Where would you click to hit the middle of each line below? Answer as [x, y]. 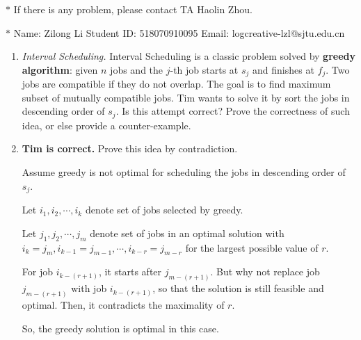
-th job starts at [204, 69]
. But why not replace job [265, 272]
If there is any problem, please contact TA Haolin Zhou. [133, 9]
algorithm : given [60, 69]
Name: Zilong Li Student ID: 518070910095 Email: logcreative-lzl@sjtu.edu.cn [179, 32]
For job [37, 272]
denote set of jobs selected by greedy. [164, 210]
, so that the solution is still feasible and [238, 288]
